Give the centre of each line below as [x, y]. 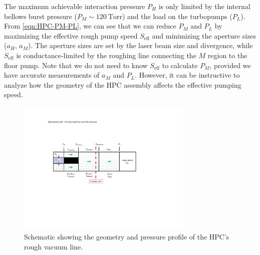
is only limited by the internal [204, 6]
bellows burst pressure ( [41, 16]
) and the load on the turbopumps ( [177, 16]
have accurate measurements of [52, 75]
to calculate [180, 65]
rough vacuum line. [54, 246]
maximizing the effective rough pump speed [71, 35]
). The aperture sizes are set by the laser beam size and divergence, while [141, 45]
